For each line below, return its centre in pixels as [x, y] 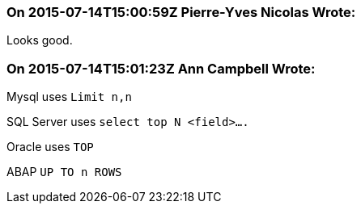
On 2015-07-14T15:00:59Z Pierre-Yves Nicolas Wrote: [181, 12]
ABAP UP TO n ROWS [64, 172]
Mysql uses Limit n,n [69, 97]
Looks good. [40, 40]
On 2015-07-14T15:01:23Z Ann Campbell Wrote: [161, 68]
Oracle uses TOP [50, 147]
